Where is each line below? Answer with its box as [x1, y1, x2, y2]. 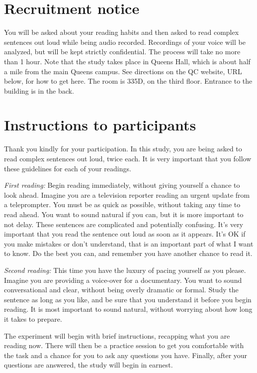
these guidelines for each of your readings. [4, 163, 131, 173]
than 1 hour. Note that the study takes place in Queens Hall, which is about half [4, 56, 251, 66]
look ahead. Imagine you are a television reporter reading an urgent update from [4, 189, 250, 200]
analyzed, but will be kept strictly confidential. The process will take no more [4, 46, 241, 57]
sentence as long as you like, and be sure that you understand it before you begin [4, 294, 252, 304]
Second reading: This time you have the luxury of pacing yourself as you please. [4, 264, 246, 275]
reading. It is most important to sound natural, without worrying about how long [4, 304, 253, 314]
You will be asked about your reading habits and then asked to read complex [4, 27, 239, 37]
